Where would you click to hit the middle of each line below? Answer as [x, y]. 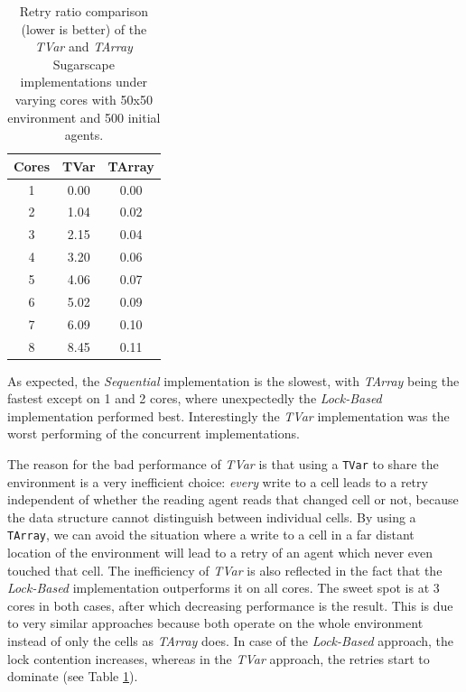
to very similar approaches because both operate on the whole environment [215, 623]
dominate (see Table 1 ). [73, 676]
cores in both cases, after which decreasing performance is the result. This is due [230, 605]
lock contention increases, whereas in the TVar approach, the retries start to [219, 658]
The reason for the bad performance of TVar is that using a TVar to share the [223, 463]
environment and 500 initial [84, 117]
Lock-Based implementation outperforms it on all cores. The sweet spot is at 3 [224, 588]
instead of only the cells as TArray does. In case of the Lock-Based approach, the [230, 641]
